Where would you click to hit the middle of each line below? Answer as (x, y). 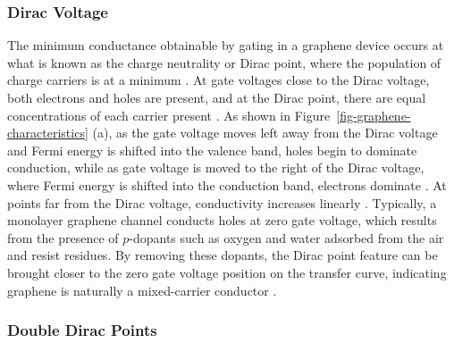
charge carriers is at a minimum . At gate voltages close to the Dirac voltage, (219, 80)
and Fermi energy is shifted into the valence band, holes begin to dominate (212, 150)
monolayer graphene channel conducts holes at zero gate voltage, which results (222, 220)
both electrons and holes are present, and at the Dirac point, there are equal (217, 97)
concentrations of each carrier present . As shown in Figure (169, 115)
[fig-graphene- (374, 115)
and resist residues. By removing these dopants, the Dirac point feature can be (223, 255)
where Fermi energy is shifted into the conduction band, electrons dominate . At (227, 184)
